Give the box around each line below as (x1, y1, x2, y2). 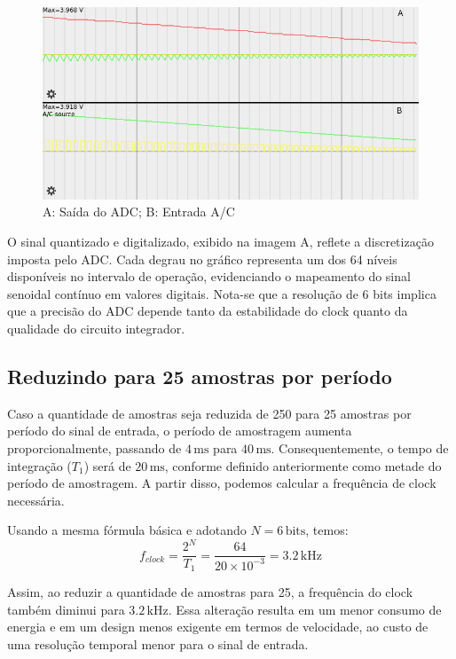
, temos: (305, 521, 349, 539)
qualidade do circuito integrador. (7, 318, 185, 337)
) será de (83, 456, 131, 475)
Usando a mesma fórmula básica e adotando (7, 521, 247, 539)
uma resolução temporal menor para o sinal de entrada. (7, 634, 309, 653)
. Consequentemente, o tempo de (271, 438, 449, 457)
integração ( (7, 456, 72, 475)
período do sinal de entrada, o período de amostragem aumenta (7, 421, 352, 440)
